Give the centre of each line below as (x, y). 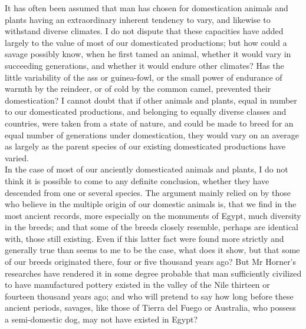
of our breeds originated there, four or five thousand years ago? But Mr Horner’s (151, 262)
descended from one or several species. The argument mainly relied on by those (148, 192)
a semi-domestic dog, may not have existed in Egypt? (101, 319)
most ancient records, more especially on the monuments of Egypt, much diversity (153, 215)
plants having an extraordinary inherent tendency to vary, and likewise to (138, 19)
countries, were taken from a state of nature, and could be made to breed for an (149, 123)
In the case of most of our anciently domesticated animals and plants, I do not (147, 169)
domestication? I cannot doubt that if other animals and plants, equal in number (151, 100)
